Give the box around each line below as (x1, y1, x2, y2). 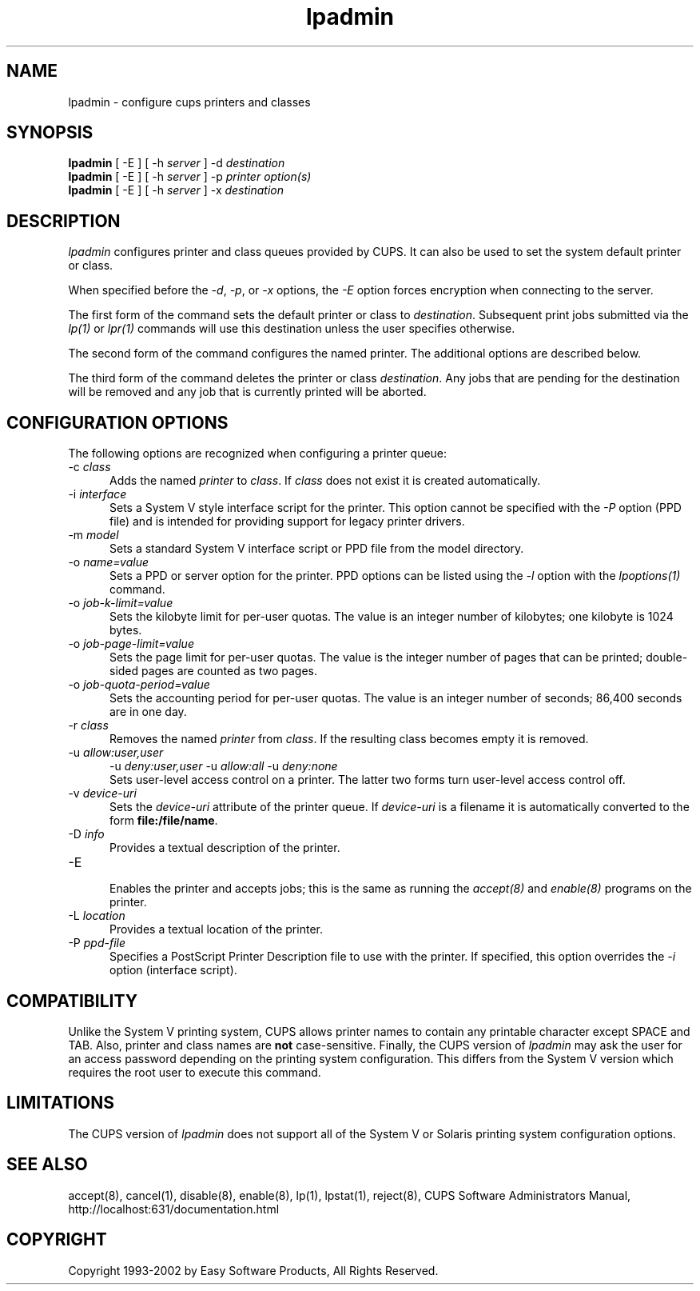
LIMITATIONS (6, 1093, 115, 1113)
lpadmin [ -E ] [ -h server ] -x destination (68, 183, 284, 198)
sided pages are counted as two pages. (109, 664, 317, 678)
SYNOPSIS (6, 122, 93, 143)
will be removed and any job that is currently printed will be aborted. (68, 385, 427, 399)
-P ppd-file (68, 936, 125, 950)
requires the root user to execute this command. (68, 1065, 321, 1079)
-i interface (68, 487, 127, 502)
